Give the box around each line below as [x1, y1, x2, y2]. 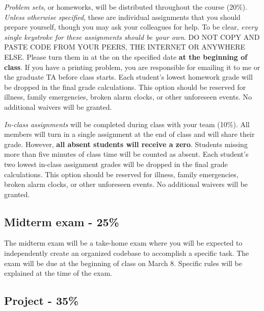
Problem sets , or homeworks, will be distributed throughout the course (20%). [4, 2, 248, 12]
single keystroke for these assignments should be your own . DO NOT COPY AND [4, 31, 260, 42]
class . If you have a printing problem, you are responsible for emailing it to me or [4, 61, 260, 72]
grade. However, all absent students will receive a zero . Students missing [4, 138, 248, 149]
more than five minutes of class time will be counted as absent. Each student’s [4, 149, 249, 159]
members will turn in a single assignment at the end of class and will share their [4, 129, 255, 139]
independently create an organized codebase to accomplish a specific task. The [4, 248, 249, 258]
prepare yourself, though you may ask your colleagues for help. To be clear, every [4, 21, 258, 32]
